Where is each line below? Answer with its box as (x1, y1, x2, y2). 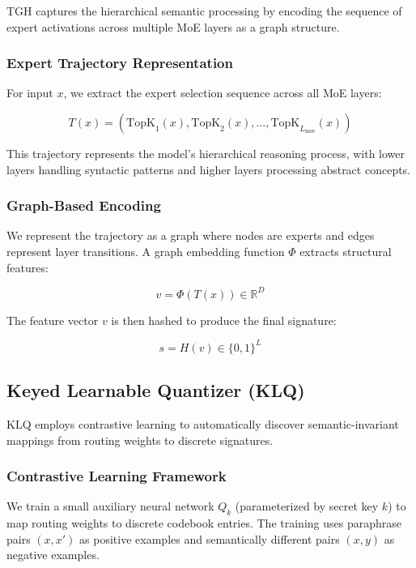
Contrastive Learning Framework (6, 466, 227, 486)
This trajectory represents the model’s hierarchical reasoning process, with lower (6, 145, 405, 161)
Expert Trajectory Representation (6, 53, 233, 73)
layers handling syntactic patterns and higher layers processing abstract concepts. (6, 160, 411, 177)
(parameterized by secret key (235, 498, 379, 515)
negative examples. (6, 546, 100, 563)
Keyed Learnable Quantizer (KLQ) (6, 378, 305, 403)
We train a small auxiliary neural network (6, 498, 214, 515)
